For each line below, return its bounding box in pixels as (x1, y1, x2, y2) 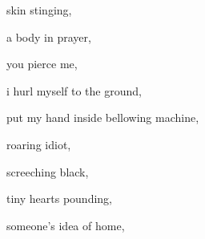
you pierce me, (6, 55, 78, 72)
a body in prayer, (6, 28, 91, 45)
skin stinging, (6, 2, 72, 18)
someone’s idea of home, (6, 217, 125, 233)
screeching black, (6, 163, 89, 180)
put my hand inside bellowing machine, (6, 109, 199, 126)
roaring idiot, (6, 136, 71, 152)
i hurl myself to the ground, (6, 82, 142, 99)
